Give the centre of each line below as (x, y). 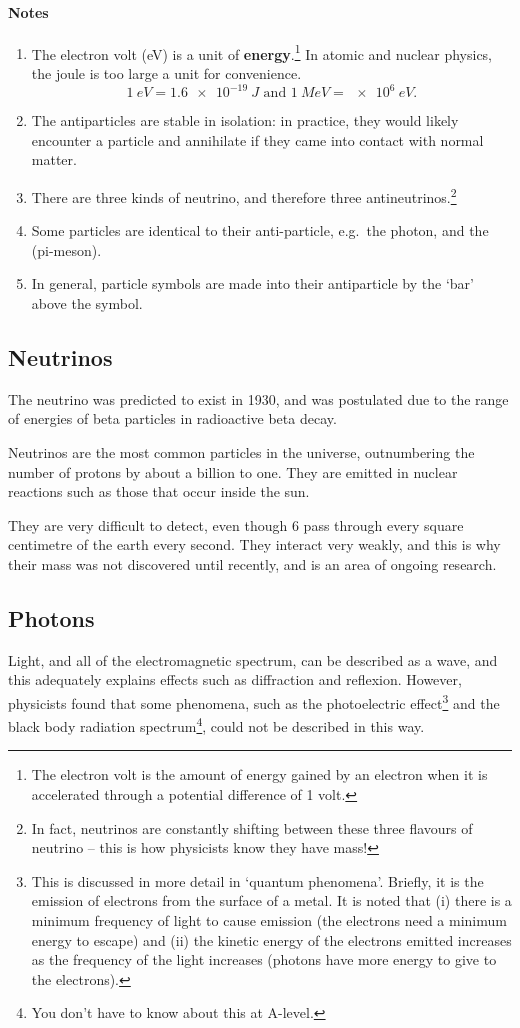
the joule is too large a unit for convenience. (166, 73)
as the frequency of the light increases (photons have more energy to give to (264, 959)
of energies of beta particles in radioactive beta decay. (172, 418)
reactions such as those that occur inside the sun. (159, 491)
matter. (54, 159)
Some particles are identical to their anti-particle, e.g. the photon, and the (260, 230)
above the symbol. (87, 302)
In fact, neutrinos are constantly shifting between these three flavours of (252, 827)
